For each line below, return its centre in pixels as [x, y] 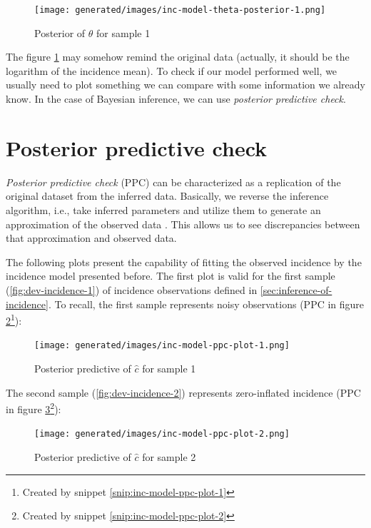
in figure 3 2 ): [34, 408]
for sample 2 [169, 457]
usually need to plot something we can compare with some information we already [185, 85]
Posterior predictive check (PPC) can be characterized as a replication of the [173, 182]
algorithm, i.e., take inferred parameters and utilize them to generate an [163, 209]
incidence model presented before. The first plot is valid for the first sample [171, 276]
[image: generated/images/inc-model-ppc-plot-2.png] [162, 434]
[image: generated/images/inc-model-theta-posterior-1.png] [180, 10]
